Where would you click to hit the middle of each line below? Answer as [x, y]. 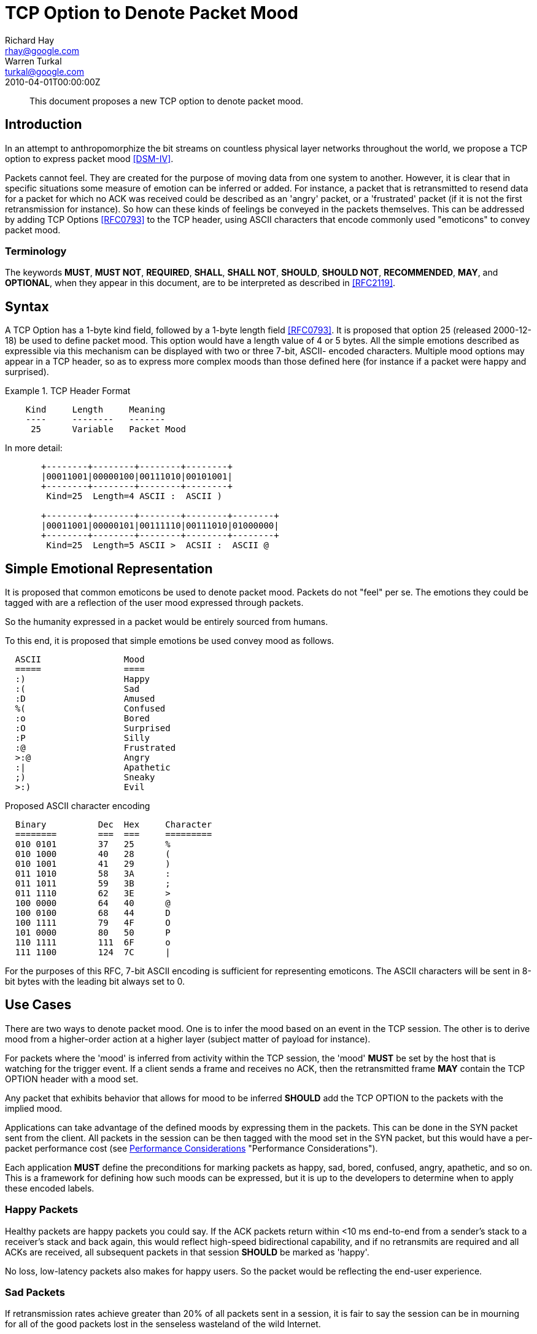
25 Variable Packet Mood [109, 429]
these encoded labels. [50, 1188]
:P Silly [83, 738]
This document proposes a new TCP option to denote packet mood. [166, 101]
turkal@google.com [45, 71]
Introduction [44, 125]
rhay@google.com [42, 50]
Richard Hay [30, 40]
